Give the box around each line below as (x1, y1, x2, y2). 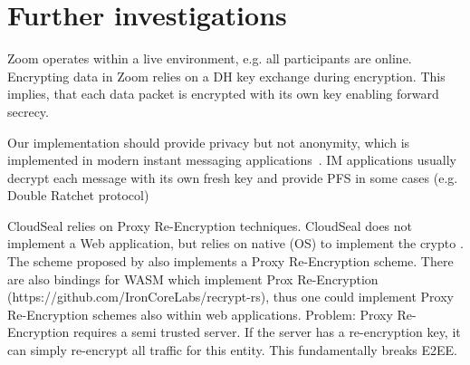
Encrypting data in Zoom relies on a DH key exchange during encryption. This (7, 66, 446, 85)
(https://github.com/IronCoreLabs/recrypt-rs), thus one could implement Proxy (7, 287, 454, 306)
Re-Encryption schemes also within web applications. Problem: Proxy (7, 304, 393, 323)
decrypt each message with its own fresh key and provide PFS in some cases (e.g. (7, 168, 458, 187)
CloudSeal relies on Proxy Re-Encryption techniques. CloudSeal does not (7, 216, 413, 235)
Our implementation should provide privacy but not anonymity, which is (7, 132, 410, 151)
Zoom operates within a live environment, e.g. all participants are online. (7, 49, 412, 68)
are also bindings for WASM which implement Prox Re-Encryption (7, 269, 379, 288)
